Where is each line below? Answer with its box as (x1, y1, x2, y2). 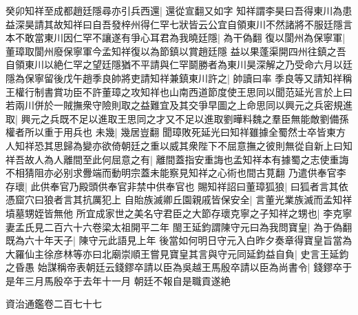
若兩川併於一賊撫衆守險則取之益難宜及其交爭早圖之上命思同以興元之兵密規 (6, 98, 343, 112)
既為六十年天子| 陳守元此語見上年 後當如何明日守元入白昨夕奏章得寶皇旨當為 (6, 233, 352, 247)
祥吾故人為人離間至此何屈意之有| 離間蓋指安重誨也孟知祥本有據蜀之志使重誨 (6, 152, 349, 166)
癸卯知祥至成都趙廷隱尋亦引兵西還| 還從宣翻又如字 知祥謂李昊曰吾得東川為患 (6, 3, 352, 17)
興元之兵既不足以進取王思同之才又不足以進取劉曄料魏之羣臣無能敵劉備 (21, 111, 339, 125)
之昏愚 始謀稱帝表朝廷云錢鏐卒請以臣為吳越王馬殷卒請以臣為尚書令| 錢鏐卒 (6, 260, 343, 274)
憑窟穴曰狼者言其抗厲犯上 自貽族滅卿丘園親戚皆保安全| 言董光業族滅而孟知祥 (6, 192, 352, 207)
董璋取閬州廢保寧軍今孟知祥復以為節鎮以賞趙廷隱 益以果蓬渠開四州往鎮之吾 (6, 43, 346, 58)
